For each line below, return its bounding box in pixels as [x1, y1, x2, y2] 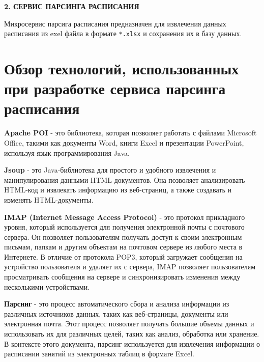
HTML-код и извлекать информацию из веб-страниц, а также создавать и [4, 184, 231, 195]
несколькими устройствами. [4, 281, 90, 292]
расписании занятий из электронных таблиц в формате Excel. [4, 348, 194, 359]
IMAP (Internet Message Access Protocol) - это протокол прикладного [4, 211, 245, 222]
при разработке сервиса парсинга [4, 78, 226, 99]
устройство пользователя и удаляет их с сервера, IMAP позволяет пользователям [4, 261, 256, 272]
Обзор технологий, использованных [4, 58, 239, 79]
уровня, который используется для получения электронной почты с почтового [4, 221, 245, 232]
